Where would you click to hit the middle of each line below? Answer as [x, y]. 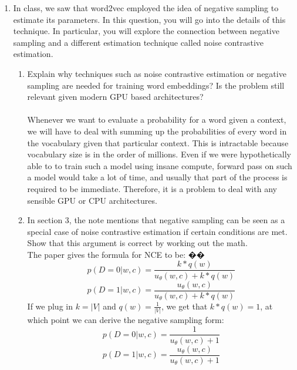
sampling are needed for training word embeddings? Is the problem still [156, 85]
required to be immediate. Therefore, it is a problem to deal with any [152, 188]
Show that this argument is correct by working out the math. [137, 243]
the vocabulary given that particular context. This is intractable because [158, 142]
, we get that [185, 306]
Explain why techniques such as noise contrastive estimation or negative [157, 73]
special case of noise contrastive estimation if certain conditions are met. [157, 231]
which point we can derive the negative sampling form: [126, 319]
